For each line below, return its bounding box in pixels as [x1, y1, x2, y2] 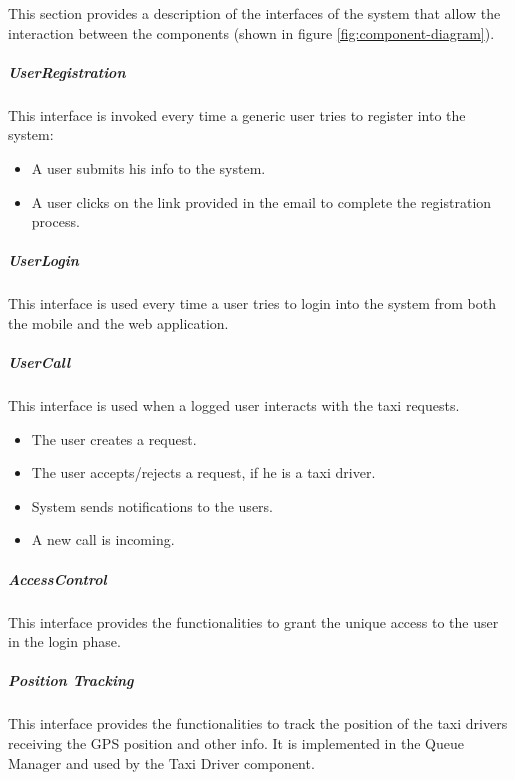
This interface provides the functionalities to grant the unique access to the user [8, 611, 499, 632]
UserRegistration [8, 61, 126, 82]
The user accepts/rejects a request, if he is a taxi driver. [31, 462, 376, 483]
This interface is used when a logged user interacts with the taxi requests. [8, 395, 460, 416]
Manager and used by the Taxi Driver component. [8, 752, 315, 773]
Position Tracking [8, 670, 134, 691]
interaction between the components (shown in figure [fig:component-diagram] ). [8, 22, 495, 43]
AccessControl [8, 568, 107, 589]
